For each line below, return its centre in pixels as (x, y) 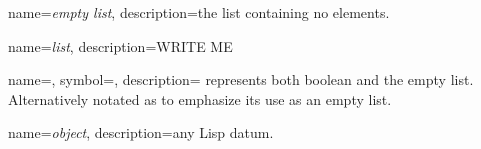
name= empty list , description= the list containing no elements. (199, 12)
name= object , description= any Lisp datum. (141, 132)
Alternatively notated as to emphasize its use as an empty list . (200, 98)
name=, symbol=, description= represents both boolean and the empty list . (241, 79)
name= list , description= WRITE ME (120, 45)
